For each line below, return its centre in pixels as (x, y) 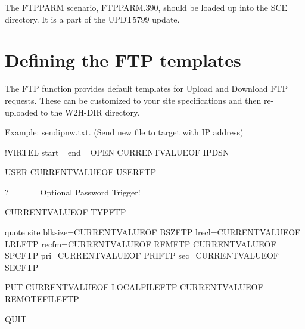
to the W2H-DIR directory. (90, 112)
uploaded (21, 112)
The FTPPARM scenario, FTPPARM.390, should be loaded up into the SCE (146, 7)
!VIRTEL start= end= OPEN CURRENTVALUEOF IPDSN (117, 152)
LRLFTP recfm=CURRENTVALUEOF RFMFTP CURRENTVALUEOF (141, 243)
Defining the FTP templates (123, 60)
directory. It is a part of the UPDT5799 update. (92, 19)
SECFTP (22, 267)
